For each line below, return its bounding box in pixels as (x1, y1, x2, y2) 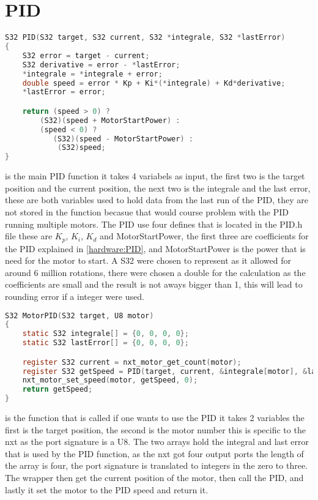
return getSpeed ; (22, 385, 93, 394)
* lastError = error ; (22, 88, 106, 97)
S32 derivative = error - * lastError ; (22, 60, 180, 69)
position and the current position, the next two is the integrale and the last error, (5, 181, 311, 194)
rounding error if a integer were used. (5, 289, 144, 302)
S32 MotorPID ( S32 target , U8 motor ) (5, 311, 154, 320)
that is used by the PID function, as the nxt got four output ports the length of (5, 447, 304, 460)
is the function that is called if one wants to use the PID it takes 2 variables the (5, 411, 305, 424)
